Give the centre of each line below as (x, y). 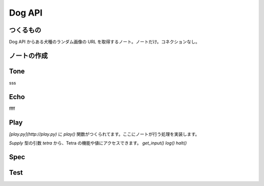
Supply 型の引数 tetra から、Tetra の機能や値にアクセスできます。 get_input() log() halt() (98, 143)
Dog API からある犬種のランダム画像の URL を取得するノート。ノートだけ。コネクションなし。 (104, 42)
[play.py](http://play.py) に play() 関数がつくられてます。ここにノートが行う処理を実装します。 (104, 134)
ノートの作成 (28, 55)
